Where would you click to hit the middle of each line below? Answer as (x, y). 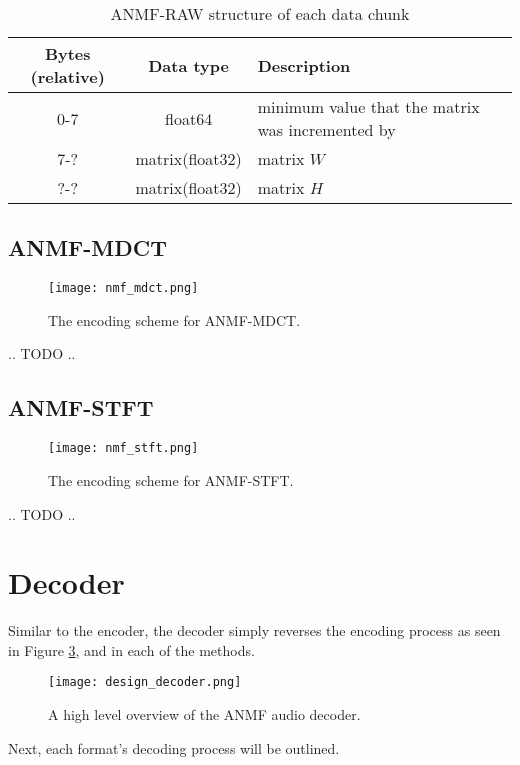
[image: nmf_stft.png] (123, 448)
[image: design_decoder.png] (145, 682)
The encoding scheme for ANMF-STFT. (171, 479)
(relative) (67, 76)
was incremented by (326, 129)
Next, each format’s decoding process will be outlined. (174, 747)
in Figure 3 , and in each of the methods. (131, 649)
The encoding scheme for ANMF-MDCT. (174, 319)
